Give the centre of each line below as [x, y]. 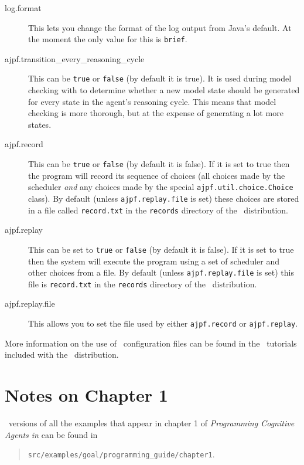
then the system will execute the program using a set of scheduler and [154, 261]
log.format [23, 8]
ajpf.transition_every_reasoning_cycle [75, 58]
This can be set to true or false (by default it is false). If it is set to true [161, 249]
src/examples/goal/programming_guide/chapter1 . [121, 454]
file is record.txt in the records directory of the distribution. [143, 284]
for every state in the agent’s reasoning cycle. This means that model [152, 101]
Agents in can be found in [51, 434]
